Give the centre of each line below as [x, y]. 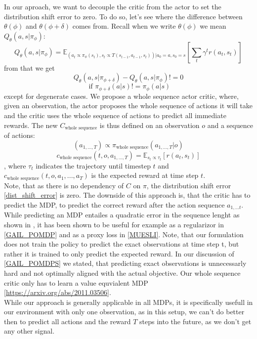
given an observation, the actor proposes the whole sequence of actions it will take [128, 106]
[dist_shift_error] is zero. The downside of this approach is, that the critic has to [127, 195]
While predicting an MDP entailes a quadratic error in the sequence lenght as [122, 215]
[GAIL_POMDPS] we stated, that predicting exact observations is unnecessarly [125, 263]
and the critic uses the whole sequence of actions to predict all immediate [115, 115]
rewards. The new [31, 125]
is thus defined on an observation [150, 125]
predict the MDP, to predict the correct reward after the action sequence [114, 204]
